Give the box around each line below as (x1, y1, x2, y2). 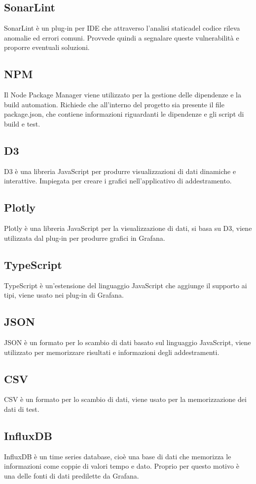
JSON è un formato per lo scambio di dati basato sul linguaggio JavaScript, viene (4, 337, 251, 347)
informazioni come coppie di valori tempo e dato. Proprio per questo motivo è (4, 461, 239, 471)
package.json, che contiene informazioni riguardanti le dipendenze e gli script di (4, 109, 244, 119)
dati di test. (4, 403, 39, 414)
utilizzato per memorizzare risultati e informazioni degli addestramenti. (4, 347, 219, 357)
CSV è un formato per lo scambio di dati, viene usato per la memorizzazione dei (4, 394, 247, 404)
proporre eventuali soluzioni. (4, 42, 90, 52)
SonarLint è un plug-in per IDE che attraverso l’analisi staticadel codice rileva (4, 23, 240, 33)
